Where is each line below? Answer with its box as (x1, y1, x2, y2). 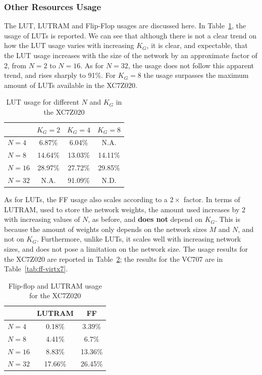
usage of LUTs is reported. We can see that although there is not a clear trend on (4, 30, 257, 40)
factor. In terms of (183, 194, 240, 205)
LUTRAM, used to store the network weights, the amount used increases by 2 (4, 204, 246, 214)
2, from (4, 60, 26, 70)
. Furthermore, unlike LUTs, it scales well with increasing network (36, 233, 241, 244)
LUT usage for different (6, 97, 79, 107)
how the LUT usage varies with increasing (4, 40, 134, 51)
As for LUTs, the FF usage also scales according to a (4, 194, 168, 205)
